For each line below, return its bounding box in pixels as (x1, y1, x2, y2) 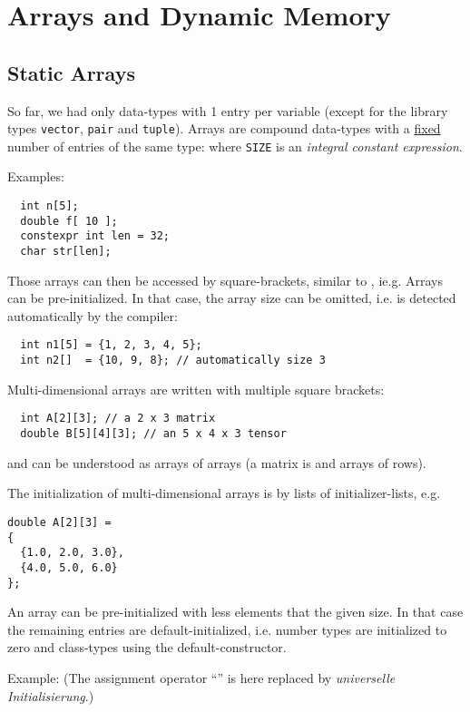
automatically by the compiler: (7, 306, 178, 325)
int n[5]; (20, 200, 79, 213)
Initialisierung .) (7, 686, 94, 705)
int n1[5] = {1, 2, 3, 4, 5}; (20, 338, 202, 352)
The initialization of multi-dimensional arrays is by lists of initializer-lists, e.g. (7, 483, 441, 502)
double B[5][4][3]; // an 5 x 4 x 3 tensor (20, 427, 287, 441)
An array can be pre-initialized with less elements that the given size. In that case (7, 602, 464, 621)
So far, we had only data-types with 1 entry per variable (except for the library (7, 101, 448, 120)
